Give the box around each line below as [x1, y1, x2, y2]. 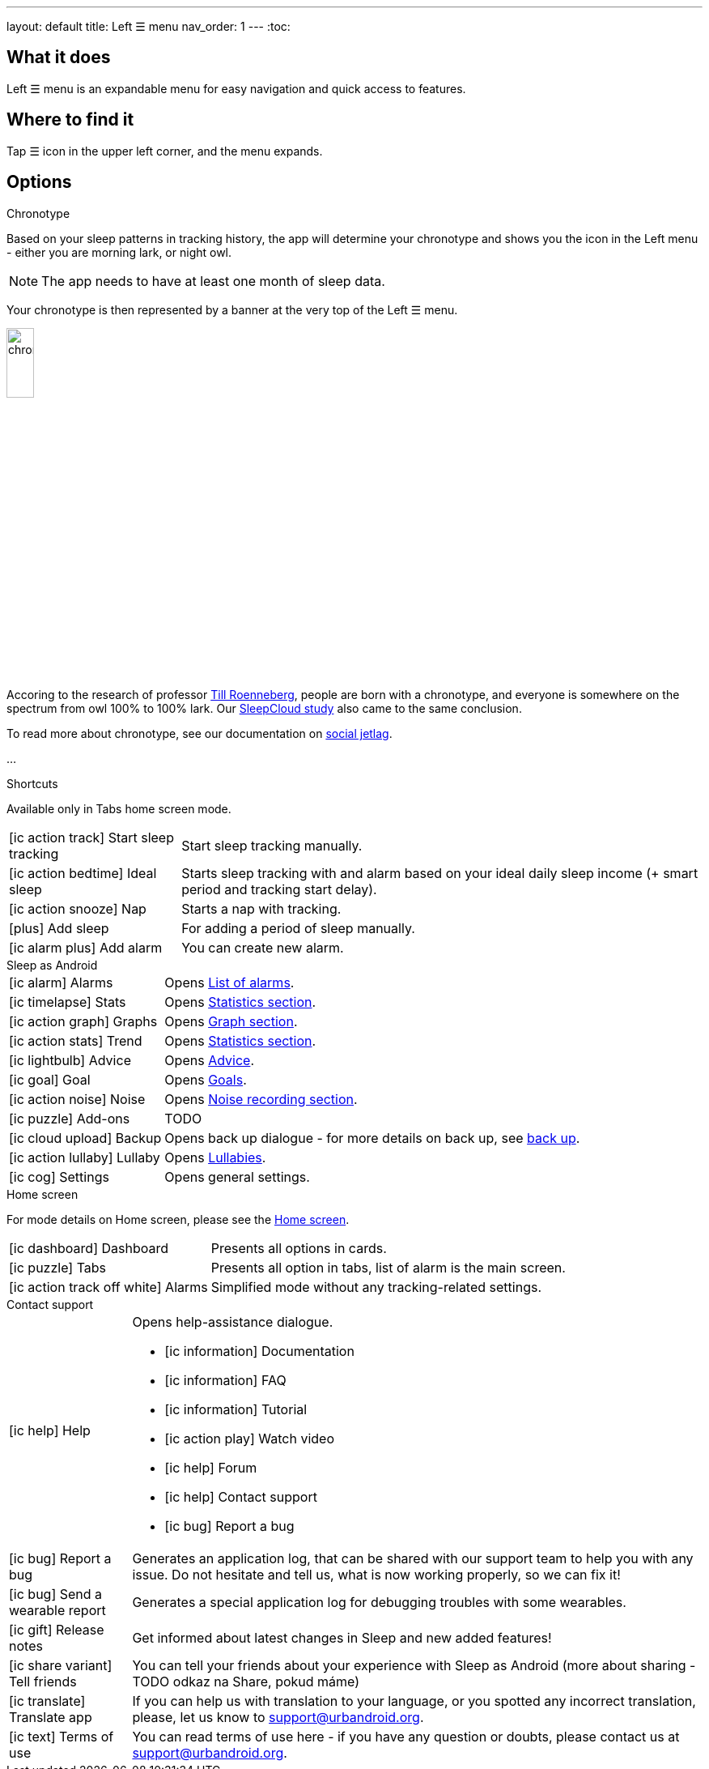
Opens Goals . [164, 1071, 247, 1088]
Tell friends [9, 1673, 77, 1690]
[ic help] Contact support [164, 1488, 317, 1505]
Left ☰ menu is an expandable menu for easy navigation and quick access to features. [6, 81, 466, 96]
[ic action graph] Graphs [9, 1012, 158, 1029]
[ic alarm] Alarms [9, 974, 113, 991]
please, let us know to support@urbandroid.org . [132, 1708, 424, 1725]
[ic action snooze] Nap [9, 900, 146, 917]
